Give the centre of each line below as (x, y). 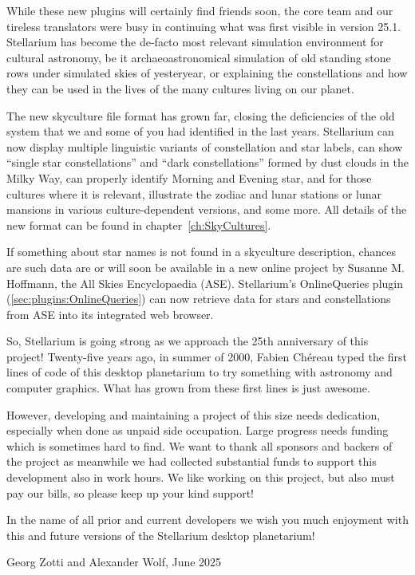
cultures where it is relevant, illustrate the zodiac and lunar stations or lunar (194, 193)
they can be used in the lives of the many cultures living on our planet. (180, 88)
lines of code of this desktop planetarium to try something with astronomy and (200, 372)
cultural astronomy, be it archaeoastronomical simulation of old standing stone (199, 57)
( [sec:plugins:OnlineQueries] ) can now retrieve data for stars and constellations (199, 299)
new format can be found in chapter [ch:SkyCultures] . (139, 224)
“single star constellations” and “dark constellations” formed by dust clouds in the (207, 162)
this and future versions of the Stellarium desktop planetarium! (161, 535)
